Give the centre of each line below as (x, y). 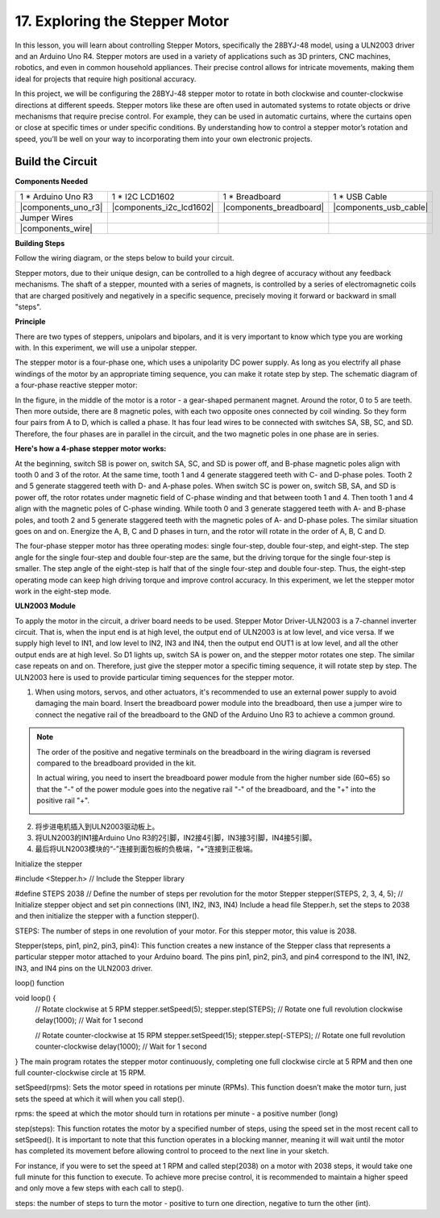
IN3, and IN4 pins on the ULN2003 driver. (84, 968)
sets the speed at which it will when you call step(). (100, 1099)
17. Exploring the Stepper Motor (122, 21)
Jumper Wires (47, 218)
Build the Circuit (56, 162)
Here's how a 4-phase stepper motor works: (91, 448)
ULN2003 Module (46, 606)
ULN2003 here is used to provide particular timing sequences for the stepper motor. (155, 677)
